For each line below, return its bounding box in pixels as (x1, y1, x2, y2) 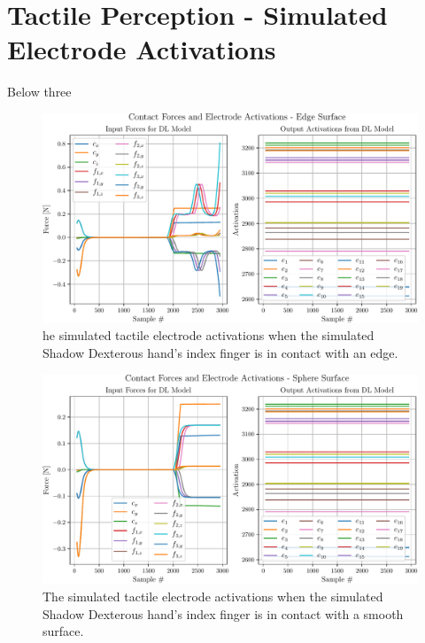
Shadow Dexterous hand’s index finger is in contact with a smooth (42, 604, 404, 623)
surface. (42, 622, 84, 640)
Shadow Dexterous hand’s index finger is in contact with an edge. (42, 343, 398, 361)
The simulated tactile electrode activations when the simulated (42, 586, 383, 605)
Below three (7, 82, 72, 101)
